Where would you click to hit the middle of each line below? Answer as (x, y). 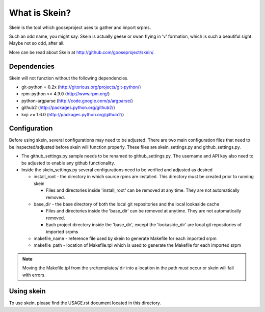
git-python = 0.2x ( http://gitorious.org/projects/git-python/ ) (81, 87)
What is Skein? (40, 13)
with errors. (34, 275)
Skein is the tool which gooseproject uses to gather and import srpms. (80, 27)
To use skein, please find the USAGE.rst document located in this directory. (85, 303)
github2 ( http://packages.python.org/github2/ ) (68, 107)
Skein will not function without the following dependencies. (69, 78)
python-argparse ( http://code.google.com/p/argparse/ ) (77, 101)
